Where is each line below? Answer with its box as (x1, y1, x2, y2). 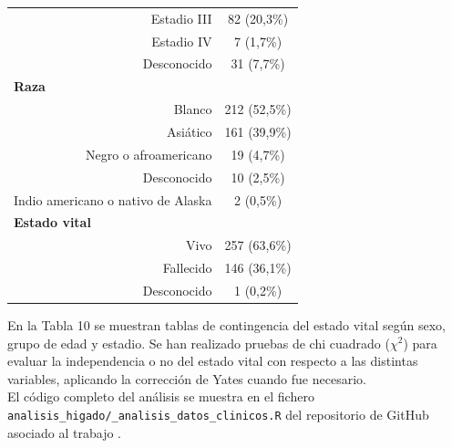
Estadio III (150, 8, 212, 27)
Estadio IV (151, 31, 212, 50)
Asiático (167, 121, 212, 141)
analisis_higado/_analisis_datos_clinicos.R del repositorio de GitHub (7, 404, 429, 423)
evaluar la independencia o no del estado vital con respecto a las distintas (7, 351, 418, 370)
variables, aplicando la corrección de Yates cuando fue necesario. (7, 369, 366, 388)
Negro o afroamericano (85, 144, 212, 163)
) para (403, 333, 437, 352)
